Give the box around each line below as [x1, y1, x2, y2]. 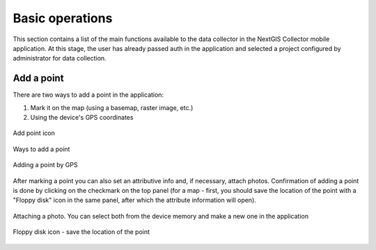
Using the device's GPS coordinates [30, 114, 134, 122]
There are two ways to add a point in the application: [13, 91, 164, 99]
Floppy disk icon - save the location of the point [13, 228, 150, 236]
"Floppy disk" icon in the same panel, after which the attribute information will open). [13, 196, 257, 205]
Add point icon [13, 129, 55, 137]
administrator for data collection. [13, 54, 107, 63]
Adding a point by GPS [13, 161, 78, 169]
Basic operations [13, 10, 113, 26]
